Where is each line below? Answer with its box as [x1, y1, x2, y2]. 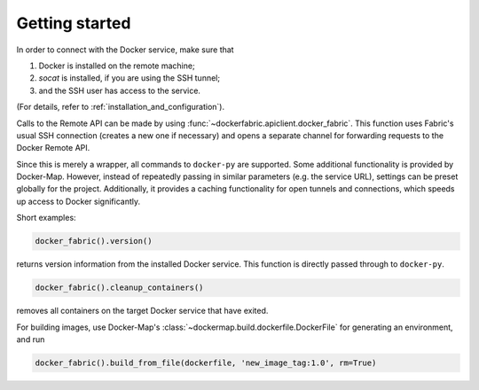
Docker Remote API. [16, 143, 90, 153]
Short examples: [16, 213, 76, 223]
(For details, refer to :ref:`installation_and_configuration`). [16, 102, 225, 113]
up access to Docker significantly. [16, 196, 141, 207]
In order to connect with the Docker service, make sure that [16, 44, 234, 55]
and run [16, 333, 45, 345]
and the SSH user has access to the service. [38, 85, 201, 96]
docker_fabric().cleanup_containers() [35, 283, 204, 292]
